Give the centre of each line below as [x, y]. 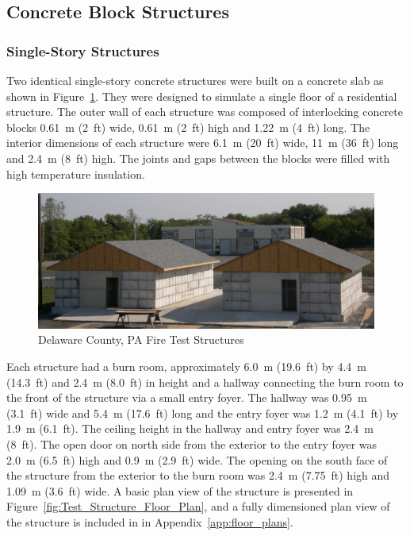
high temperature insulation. [76, 174]
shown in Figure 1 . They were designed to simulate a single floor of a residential [202, 96]
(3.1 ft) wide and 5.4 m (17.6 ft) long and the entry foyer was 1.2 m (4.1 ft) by [203, 413]
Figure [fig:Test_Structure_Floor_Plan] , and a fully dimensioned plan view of [198, 506]
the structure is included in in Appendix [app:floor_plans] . [150, 521]
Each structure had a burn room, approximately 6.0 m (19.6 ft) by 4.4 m [186, 366]
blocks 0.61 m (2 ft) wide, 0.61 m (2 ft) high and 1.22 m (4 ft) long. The [188, 127]
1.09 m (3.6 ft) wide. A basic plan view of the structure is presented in [180, 490]
